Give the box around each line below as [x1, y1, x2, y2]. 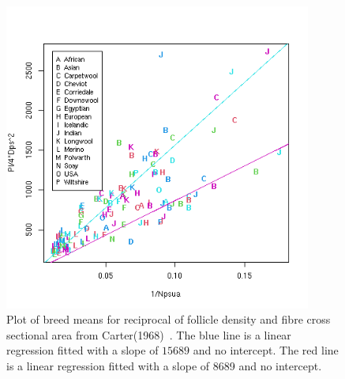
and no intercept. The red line [193, 342, 339, 358]
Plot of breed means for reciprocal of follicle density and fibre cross [6, 311, 331, 328]
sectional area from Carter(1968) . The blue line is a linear [6, 326, 291, 343]
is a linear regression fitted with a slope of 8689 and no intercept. [6, 357, 322, 373]
